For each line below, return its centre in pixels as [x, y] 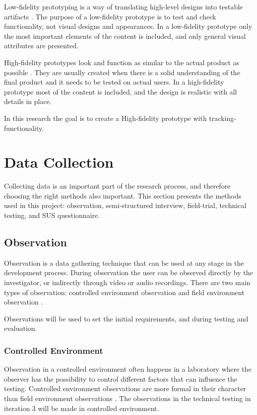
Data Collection [59, 162]
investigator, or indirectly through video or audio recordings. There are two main [127, 282]
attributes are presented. [41, 46]
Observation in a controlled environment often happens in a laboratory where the [128, 369]
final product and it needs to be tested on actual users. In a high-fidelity [114, 82]
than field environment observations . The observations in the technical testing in [128, 398]
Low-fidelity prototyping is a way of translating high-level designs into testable [124, 6]
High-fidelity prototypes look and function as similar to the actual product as [122, 62]
